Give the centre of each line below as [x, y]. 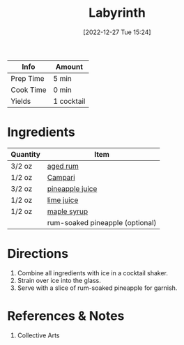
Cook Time [29, 90]
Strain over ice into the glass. [59, 280]
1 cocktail [69, 101]
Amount [69, 66]
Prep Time [28, 78]
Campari [61, 177]
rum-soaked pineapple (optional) [102, 222]
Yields [21, 101]
